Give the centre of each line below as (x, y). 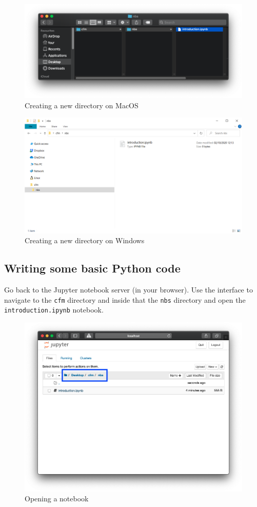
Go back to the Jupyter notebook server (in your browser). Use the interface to (128, 289)
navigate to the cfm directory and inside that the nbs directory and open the (125, 299)
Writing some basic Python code (92, 268)
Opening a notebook (57, 499)
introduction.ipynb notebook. (54, 310)
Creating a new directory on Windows (85, 240)
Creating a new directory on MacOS (82, 105)
